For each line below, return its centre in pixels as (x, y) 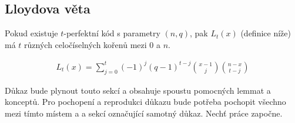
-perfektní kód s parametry (112, 33)
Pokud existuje (31, 33)
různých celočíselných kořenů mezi (86, 44)
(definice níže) (266, 33)
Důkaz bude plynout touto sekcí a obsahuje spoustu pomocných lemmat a (138, 90)
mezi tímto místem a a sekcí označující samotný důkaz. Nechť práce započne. (144, 113)
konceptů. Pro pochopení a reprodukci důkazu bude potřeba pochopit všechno (145, 102)
